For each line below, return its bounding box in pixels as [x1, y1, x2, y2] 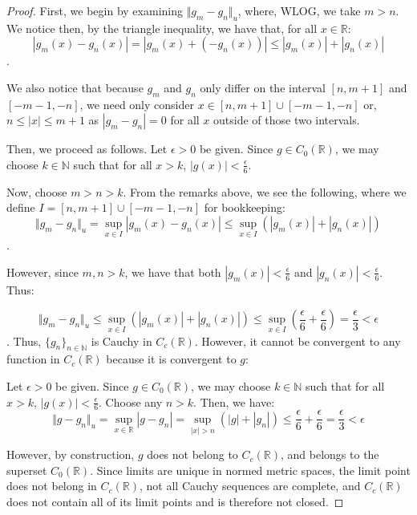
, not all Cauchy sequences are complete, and [140, 477, 361, 494]
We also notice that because [6, 79, 144, 95]
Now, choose [6, 183, 67, 200]
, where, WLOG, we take [237, 2, 361, 18]
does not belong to [147, 446, 238, 463]
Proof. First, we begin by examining [6, 2, 183, 18]
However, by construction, [6, 446, 135, 463]
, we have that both [124, 263, 221, 280]
